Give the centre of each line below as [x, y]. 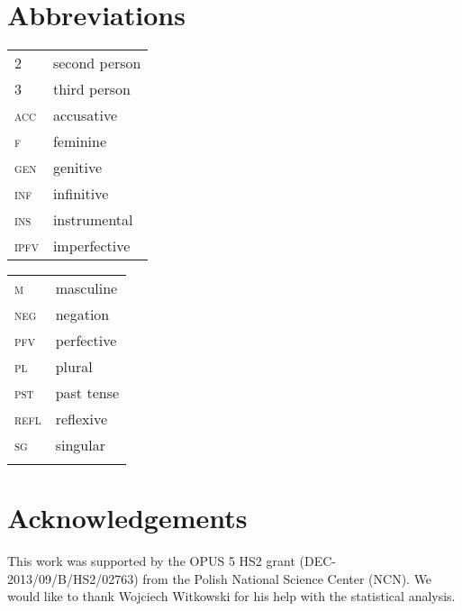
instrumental [93, 220]
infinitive [81, 194]
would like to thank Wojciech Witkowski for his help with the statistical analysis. [231, 596]
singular [80, 445]
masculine [86, 288]
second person [97, 63]
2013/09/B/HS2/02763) [73, 578]
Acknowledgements [127, 518]
